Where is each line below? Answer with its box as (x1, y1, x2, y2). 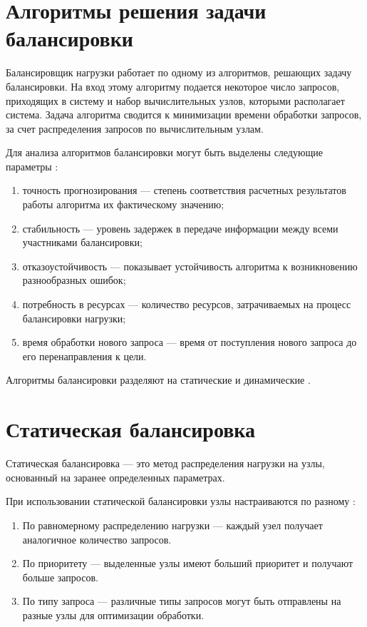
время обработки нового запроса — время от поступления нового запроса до (22, 335, 357, 350)
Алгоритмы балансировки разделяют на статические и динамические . (6, 372, 311, 387)
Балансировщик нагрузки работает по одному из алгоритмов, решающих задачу (6, 65, 352, 80)
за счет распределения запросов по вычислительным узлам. (6, 121, 264, 136)
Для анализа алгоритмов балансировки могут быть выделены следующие (6, 145, 323, 160)
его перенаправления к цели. (22, 348, 147, 363)
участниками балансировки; (22, 235, 143, 250)
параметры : (6, 158, 58, 173)
